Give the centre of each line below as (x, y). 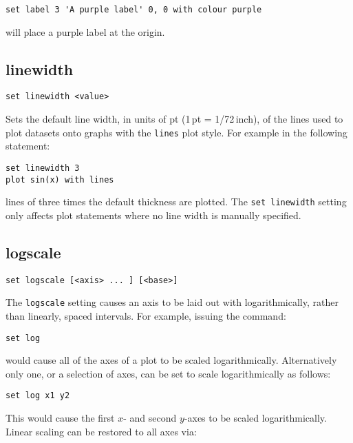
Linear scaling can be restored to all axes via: (101, 431)
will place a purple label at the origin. (85, 31)
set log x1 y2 (38, 396)
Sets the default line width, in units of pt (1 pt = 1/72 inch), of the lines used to (174, 119)
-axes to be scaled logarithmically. (255, 418)
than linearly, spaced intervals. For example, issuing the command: (146, 316)
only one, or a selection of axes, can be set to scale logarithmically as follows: (168, 373)
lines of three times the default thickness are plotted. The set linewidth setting (176, 202)
